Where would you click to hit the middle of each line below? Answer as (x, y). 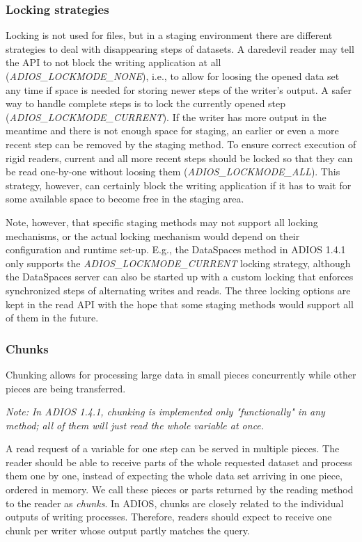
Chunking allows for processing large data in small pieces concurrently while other (181, 374)
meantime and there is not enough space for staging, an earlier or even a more (172, 130)
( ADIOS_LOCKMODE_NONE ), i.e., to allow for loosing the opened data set (173, 76)
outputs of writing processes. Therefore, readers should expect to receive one (169, 517)
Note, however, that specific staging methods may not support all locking (162, 222)
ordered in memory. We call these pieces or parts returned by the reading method (180, 489)
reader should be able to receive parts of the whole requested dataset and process (179, 462)
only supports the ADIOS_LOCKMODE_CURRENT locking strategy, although (178, 263)
